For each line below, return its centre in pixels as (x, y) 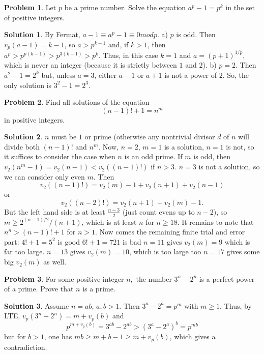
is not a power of (191, 75)
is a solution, (184, 146)
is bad (132, 241)
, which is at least (109, 222)
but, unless (58, 75)
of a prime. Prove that (39, 289)
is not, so (240, 146)
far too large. (24, 252)
